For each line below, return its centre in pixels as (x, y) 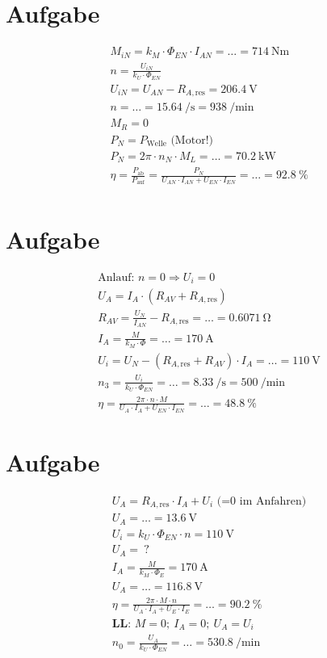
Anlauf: (116, 277)
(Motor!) (192, 140)
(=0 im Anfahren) (262, 501)
